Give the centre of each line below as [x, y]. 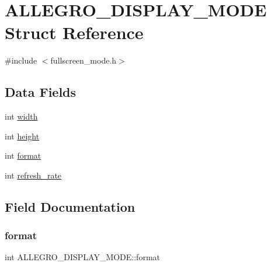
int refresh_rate [33, 175]
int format [23, 155]
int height [22, 136]
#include [21, 60]
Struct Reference [74, 32]
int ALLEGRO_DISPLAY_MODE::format [82, 257]
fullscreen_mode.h [84, 60]
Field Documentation [70, 206]
